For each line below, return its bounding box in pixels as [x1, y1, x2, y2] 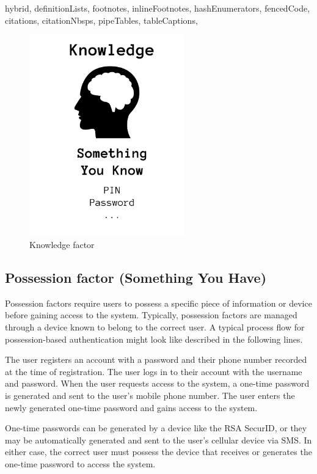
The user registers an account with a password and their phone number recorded [5, 353, 307, 366]
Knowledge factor [29, 238, 95, 251]
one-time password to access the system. [5, 458, 156, 470]
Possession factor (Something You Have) [5, 268, 267, 287]
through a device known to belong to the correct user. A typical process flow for [5, 321, 305, 334]
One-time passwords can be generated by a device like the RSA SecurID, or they [5, 421, 307, 434]
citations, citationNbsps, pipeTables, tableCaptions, [5, 13, 198, 26]
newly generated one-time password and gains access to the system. [5, 401, 258, 414]
